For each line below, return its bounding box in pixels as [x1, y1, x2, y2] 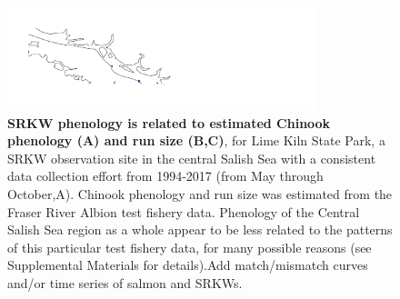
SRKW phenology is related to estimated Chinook [7, 113, 331, 132]
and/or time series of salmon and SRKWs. [7, 273, 243, 292]
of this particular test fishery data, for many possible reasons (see [7, 237, 372, 256]
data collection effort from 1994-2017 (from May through [7, 166, 324, 185]
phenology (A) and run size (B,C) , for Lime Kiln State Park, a [7, 131, 385, 150]
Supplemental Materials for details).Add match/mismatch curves [7, 255, 368, 274]
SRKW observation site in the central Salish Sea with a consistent [7, 148, 376, 167]
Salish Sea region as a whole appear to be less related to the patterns [7, 220, 393, 239]
